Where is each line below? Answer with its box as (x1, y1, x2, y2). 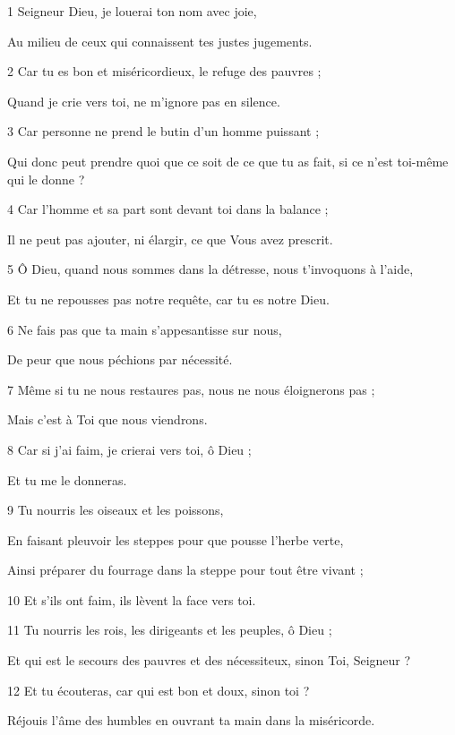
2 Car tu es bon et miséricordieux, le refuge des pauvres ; (7, 62, 322, 81)
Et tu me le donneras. (7, 470, 127, 489)
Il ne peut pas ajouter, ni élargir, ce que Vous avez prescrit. (7, 229, 333, 248)
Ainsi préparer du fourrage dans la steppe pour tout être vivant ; (7, 560, 364, 579)
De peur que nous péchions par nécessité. (7, 350, 233, 369)
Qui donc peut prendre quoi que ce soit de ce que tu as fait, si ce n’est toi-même (7, 151, 449, 170)
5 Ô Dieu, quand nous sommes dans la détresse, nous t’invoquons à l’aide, (7, 260, 414, 278)
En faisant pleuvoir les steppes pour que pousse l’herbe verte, (7, 530, 344, 549)
